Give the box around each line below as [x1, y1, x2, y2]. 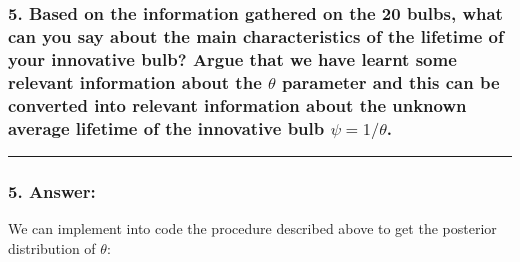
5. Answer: [8, 178, 96, 203]
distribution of [8, 237, 96, 258]
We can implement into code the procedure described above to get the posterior [8, 218, 497, 239]
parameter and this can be [281, 69, 500, 94]
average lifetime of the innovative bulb [8, 115, 325, 140]
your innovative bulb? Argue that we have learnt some [8, 46, 457, 71]
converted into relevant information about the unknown [8, 92, 467, 117]
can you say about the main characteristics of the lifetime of [8, 23, 504, 48]
